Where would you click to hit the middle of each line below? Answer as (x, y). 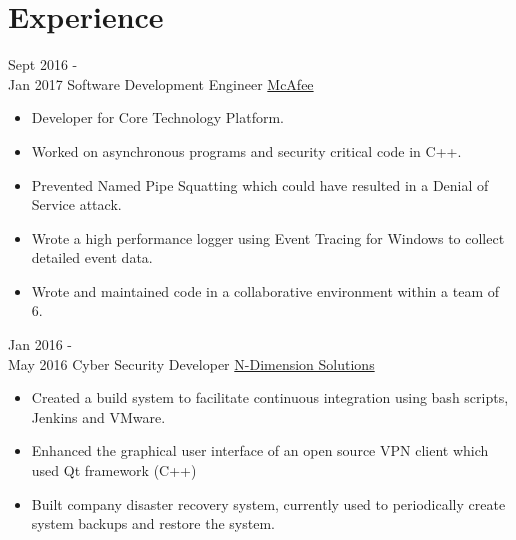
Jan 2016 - (40, 344)
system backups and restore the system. (153, 523)
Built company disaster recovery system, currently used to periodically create (268, 503)
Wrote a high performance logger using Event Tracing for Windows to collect (268, 237)
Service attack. (76, 204)
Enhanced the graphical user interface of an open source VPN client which (260, 450)
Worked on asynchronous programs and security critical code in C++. (246, 150)
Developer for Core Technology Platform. (157, 117)
